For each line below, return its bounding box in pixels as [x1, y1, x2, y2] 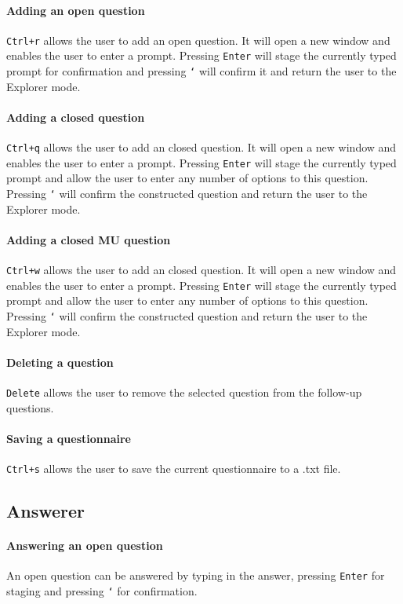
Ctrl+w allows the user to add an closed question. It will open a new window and [6, 262, 397, 278]
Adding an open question [6, 2, 145, 18]
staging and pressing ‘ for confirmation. [6, 583, 198, 599]
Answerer [6, 499, 85, 523]
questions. [6, 399, 54, 415]
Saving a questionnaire [6, 430, 131, 446]
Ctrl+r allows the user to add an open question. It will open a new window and [6, 31, 390, 48]
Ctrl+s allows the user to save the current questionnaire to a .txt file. [6, 460, 341, 477]
